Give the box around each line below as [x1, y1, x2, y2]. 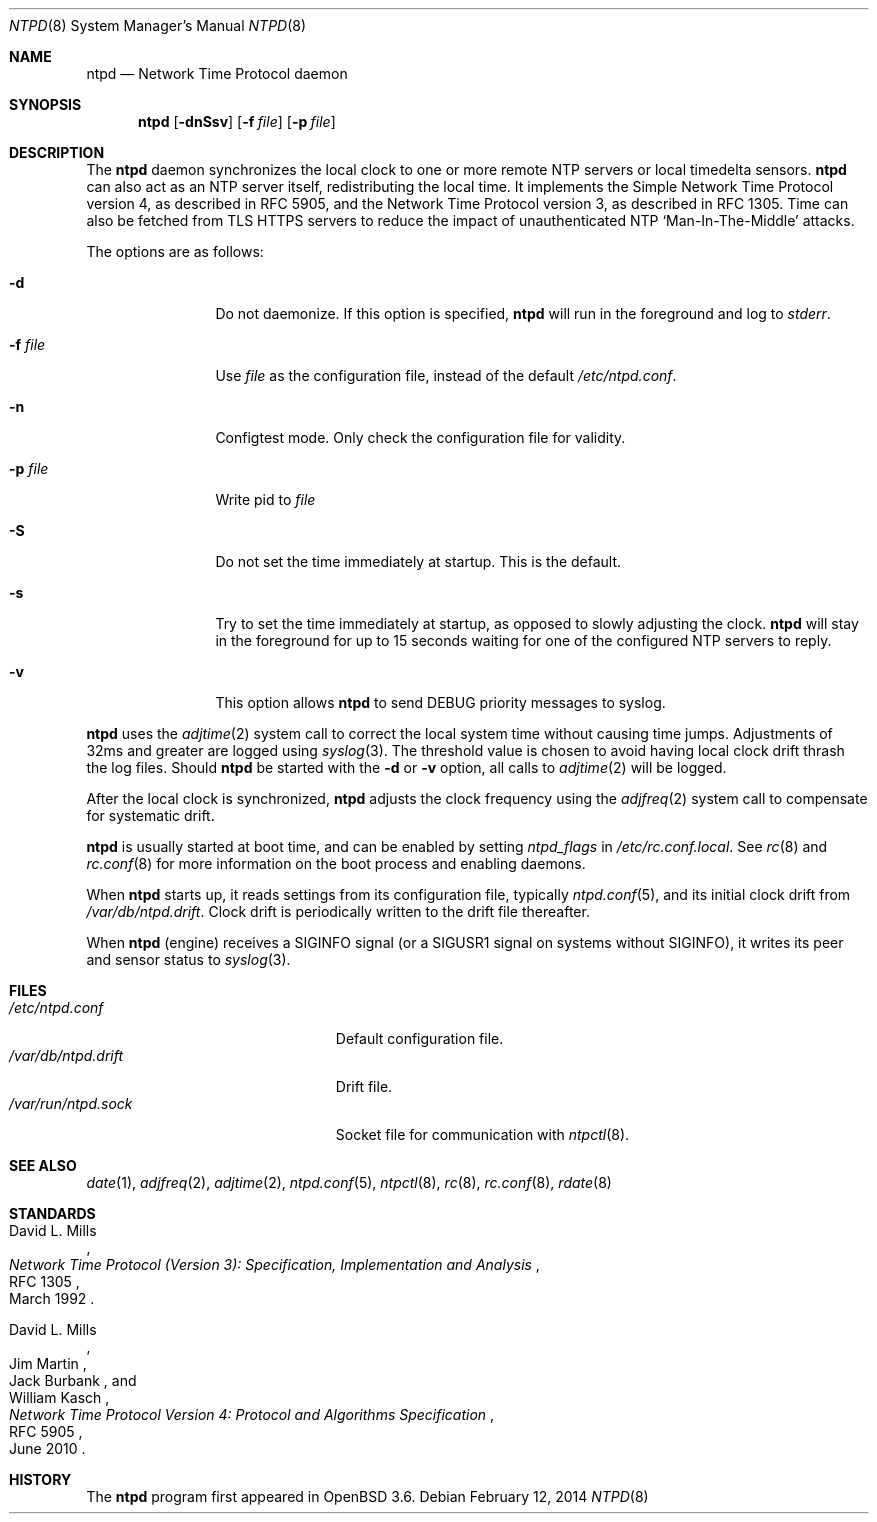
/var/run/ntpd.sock [9, 1095, 133, 1112]
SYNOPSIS [9, 96, 82, 113]
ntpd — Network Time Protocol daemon [86, 65, 348, 82]
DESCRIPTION [9, 144, 105, 161]
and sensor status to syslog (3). [86, 951, 291, 968]
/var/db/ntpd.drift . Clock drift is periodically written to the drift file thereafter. [86, 903, 590, 920]
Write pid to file [215, 491, 316, 508]
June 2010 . [9, 1440, 86, 1457]
